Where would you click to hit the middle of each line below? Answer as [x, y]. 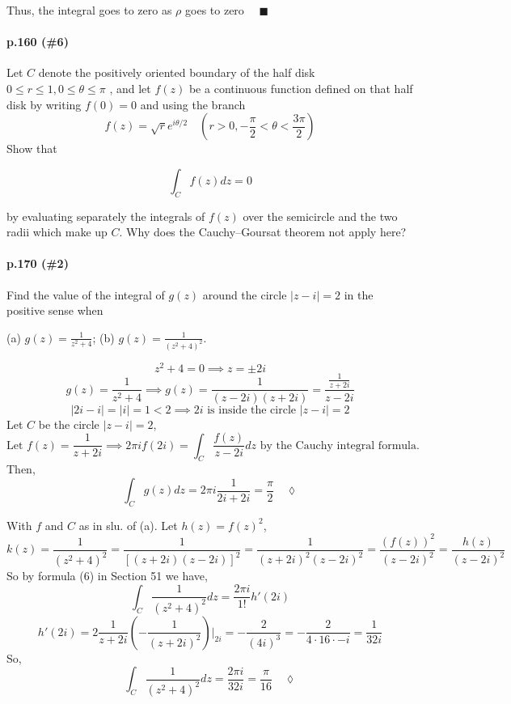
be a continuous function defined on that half [301, 88]
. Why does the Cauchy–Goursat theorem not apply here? [263, 232]
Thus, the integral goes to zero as [89, 10]
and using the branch [193, 104]
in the [359, 294]
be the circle [69, 424]
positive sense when [55, 310]
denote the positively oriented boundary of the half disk [177, 72]
